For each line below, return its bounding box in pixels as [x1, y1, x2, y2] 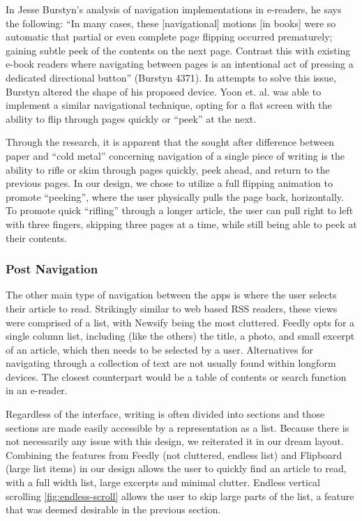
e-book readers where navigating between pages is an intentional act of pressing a [6, 56, 354, 71]
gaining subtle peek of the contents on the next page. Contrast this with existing [6, 43, 351, 57]
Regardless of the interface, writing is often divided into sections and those [6, 407, 325, 421]
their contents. [6, 230, 68, 245]
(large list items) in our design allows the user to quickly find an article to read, [6, 461, 347, 476]
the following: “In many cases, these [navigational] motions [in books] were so [6, 15, 336, 30]
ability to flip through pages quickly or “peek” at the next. [6, 111, 257, 126]
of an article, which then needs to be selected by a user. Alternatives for [6, 342, 314, 356]
